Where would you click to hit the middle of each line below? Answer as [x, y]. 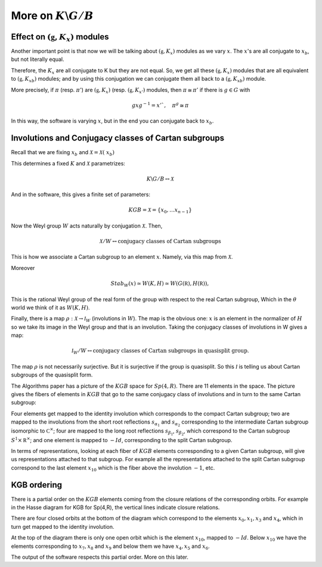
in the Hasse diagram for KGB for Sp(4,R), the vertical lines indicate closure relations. [115, 507]
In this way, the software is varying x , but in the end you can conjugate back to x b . [112, 121]
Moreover [23, 268]
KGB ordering [37, 485]
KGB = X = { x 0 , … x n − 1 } [160, 211]
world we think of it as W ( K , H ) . [50, 307]
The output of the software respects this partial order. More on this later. [100, 557]
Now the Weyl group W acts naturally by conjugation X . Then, [87, 226]
